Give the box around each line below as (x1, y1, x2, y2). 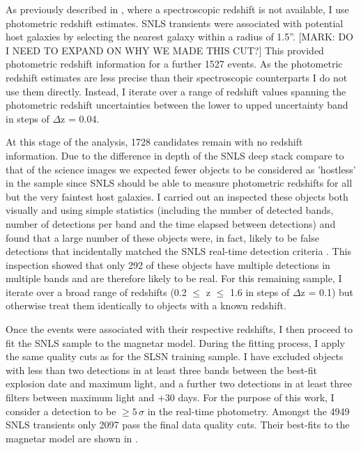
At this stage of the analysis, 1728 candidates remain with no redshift (6, 134, 303, 149)
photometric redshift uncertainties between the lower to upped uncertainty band (6, 98, 348, 112)
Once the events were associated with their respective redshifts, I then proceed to (6, 322, 353, 336)
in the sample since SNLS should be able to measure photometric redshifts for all (6, 176, 353, 190)
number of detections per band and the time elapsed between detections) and (6, 216, 336, 231)
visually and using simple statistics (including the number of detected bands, (6, 203, 334, 217)
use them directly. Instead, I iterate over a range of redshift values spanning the (6, 84, 346, 98)
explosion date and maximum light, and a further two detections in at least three (6, 376, 352, 391)
